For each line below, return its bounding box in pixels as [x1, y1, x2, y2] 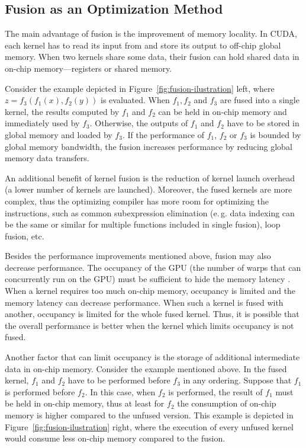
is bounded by [250, 128, 301, 140]
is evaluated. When [101, 94, 170, 106]
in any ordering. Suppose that [183, 374, 292, 386]
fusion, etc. [5, 229, 44, 242]
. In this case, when [85, 385, 156, 398]
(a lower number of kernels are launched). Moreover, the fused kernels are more [5, 183, 292, 196]
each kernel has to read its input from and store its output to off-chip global [5, 39, 281, 51]
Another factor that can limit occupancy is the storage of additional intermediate [5, 351, 300, 363]
